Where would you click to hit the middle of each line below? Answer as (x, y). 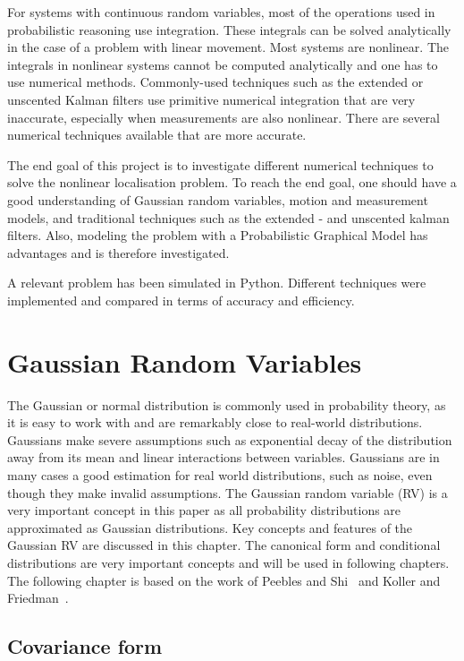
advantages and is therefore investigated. (118, 252)
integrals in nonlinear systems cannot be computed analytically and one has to (223, 64)
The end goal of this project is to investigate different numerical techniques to (220, 164)
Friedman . (38, 598)
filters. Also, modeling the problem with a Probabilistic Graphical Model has (218, 235)
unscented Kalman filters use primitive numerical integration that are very (211, 99)
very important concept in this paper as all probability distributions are (204, 510)
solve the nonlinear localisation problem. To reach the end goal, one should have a (232, 182)
